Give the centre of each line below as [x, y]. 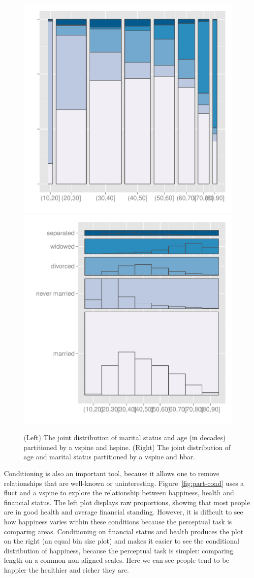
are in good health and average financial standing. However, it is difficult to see [124, 512]
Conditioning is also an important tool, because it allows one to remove [112, 473]
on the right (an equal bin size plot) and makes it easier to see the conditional [122, 541]
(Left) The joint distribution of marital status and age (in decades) [125, 437]
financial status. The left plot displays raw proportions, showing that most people [127, 502]
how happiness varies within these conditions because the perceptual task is [118, 521]
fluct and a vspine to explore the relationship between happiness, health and [119, 493]
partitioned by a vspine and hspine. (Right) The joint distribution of [127, 447]
